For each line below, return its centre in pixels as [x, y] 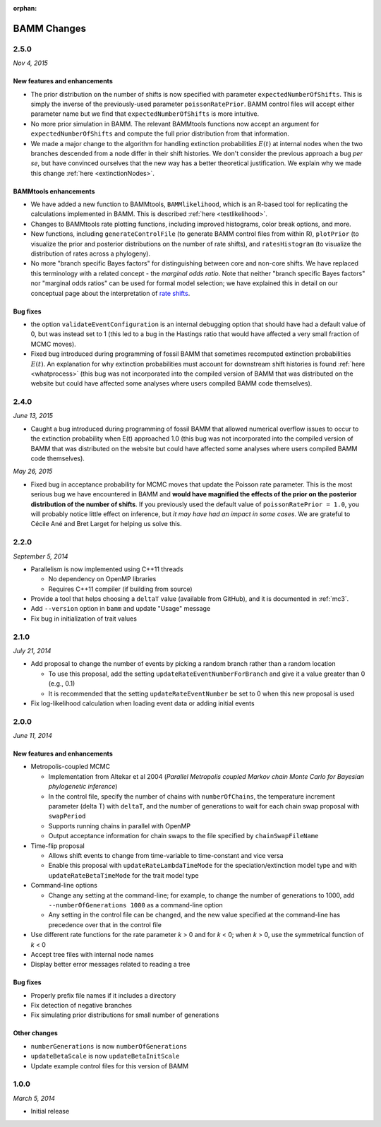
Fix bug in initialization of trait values [84, 619]
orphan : [25, 8]
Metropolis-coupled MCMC [71, 767]
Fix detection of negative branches [81, 1006]
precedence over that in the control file [105, 924]
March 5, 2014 [34, 1098]
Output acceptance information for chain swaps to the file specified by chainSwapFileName [183, 836]
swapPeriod [67, 816]
